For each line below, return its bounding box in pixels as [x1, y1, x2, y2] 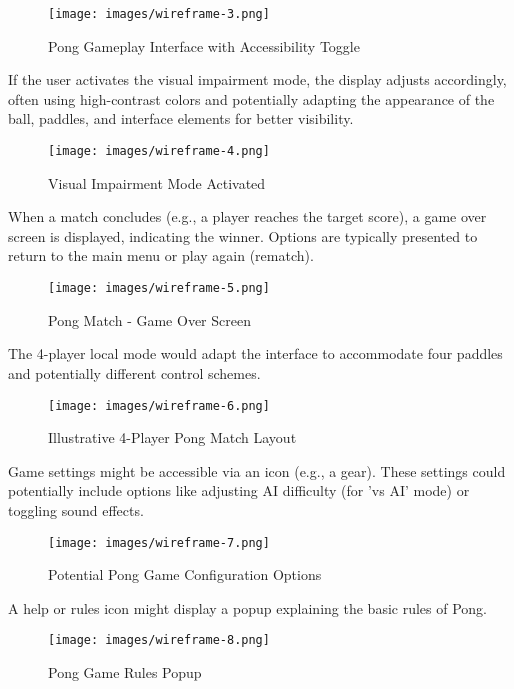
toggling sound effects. [8, 499, 144, 520]
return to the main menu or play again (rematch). [8, 245, 314, 266]
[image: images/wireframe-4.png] [48, 144, 270, 159]
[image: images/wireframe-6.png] [48, 398, 270, 413]
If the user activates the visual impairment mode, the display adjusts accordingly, [8, 69, 507, 90]
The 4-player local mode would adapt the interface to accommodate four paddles [8, 343, 503, 364]
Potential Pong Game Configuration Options [48, 564, 322, 585]
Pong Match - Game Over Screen [48, 309, 251, 330]
